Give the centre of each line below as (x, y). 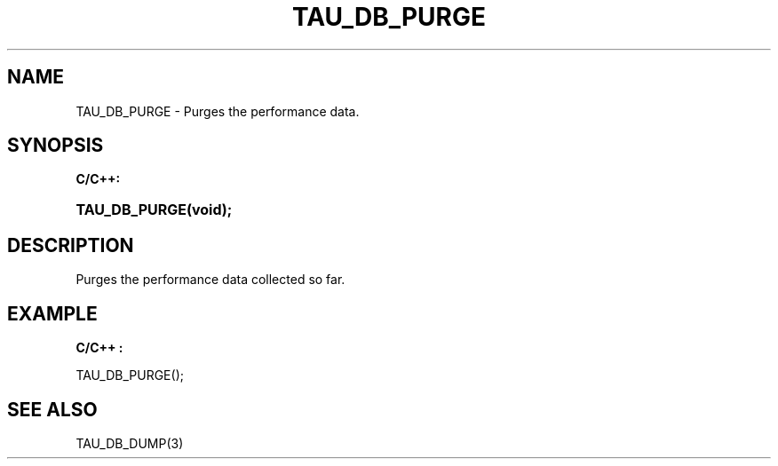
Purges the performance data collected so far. (210, 280)
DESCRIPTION (71, 245)
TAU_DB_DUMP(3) (130, 443)
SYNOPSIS (56, 146)
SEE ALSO (52, 409)
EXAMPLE (52, 313)
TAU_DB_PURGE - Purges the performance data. (218, 111)
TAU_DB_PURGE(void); (154, 210)
